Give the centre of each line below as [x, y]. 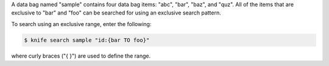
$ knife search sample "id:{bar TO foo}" [87, 40]
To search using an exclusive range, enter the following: [81, 24]
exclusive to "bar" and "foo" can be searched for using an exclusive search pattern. [116, 13]
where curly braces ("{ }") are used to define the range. [81, 56]
